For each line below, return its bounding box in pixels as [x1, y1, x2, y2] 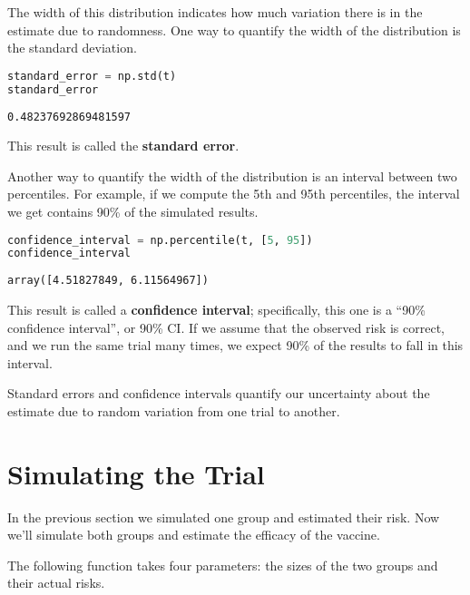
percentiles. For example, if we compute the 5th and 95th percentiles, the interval [7, 184, 460, 203]
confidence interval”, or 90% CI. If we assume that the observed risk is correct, [7, 317, 445, 337]
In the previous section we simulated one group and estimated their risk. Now [7, 507, 440, 526]
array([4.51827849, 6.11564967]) [7, 274, 209, 288]
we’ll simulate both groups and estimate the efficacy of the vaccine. [7, 525, 380, 544]
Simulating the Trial [7, 454, 265, 492]
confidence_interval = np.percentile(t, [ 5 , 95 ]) [7, 233, 313, 247]
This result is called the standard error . [7, 136, 240, 155]
